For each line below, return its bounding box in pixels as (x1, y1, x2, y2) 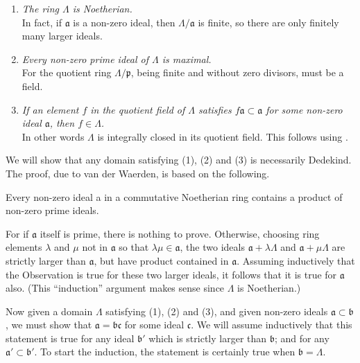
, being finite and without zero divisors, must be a (130, 65, 344, 80)
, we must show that (6, 317, 92, 332)
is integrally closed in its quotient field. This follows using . (97, 129, 348, 143)
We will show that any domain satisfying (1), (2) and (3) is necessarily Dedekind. (6, 152, 352, 167)
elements (6, 240, 42, 254)
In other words (22, 129, 85, 143)
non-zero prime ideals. (6, 203, 99, 218)
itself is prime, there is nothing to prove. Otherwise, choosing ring (40, 226, 320, 240)
